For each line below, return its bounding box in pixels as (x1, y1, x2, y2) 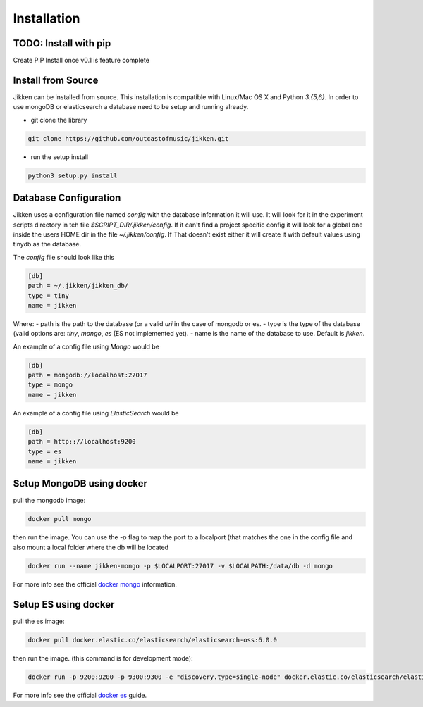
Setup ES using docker (13, 599, 115, 611)
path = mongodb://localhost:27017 (27, 371, 147, 380)
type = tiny (27, 292, 70, 299)
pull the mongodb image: (13, 496, 86, 505)
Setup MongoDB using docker (13, 477, 148, 489)
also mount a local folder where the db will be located (13, 543, 169, 551)
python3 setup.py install (27, 171, 118, 180)
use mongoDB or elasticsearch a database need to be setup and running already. (13, 103, 249, 111)
